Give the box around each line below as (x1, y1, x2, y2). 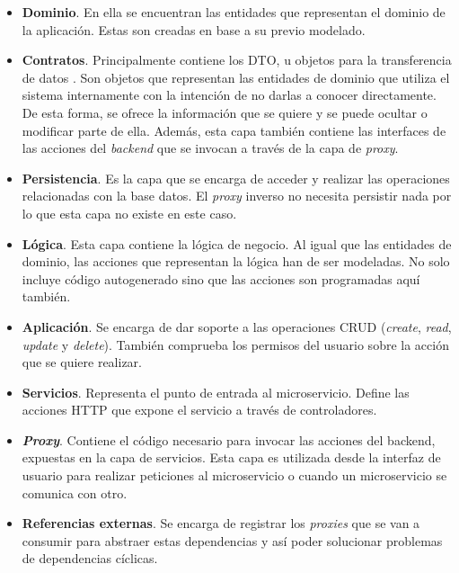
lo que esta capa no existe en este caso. (22, 203, 237, 222)
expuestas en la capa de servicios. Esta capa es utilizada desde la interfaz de (22, 448, 441, 467)
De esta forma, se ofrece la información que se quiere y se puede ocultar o (22, 103, 428, 121)
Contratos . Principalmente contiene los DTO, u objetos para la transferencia (22, 50, 452, 69)
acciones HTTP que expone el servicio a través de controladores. (22, 400, 377, 419)
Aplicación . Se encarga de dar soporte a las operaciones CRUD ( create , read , (22, 317, 452, 336)
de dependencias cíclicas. (22, 549, 158, 568)
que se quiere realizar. (22, 353, 142, 372)
